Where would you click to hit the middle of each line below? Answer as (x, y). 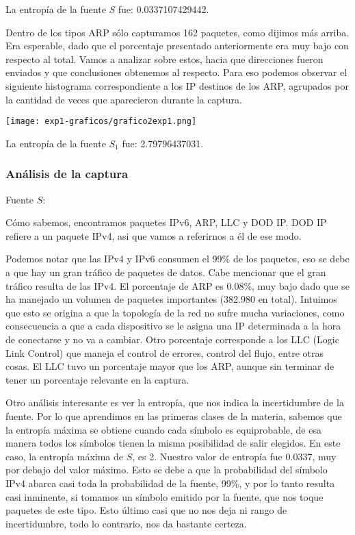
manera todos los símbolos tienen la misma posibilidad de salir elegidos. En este (173, 443)
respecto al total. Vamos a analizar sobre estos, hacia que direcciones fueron (165, 59)
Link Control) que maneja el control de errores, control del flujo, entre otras (165, 352)
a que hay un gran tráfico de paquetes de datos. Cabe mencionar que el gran (166, 272)
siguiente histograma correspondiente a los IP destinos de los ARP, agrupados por (177, 85)
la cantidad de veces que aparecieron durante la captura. (124, 99)
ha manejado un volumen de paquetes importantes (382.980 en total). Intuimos (171, 299)
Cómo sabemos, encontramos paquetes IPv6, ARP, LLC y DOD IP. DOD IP (166, 222)
